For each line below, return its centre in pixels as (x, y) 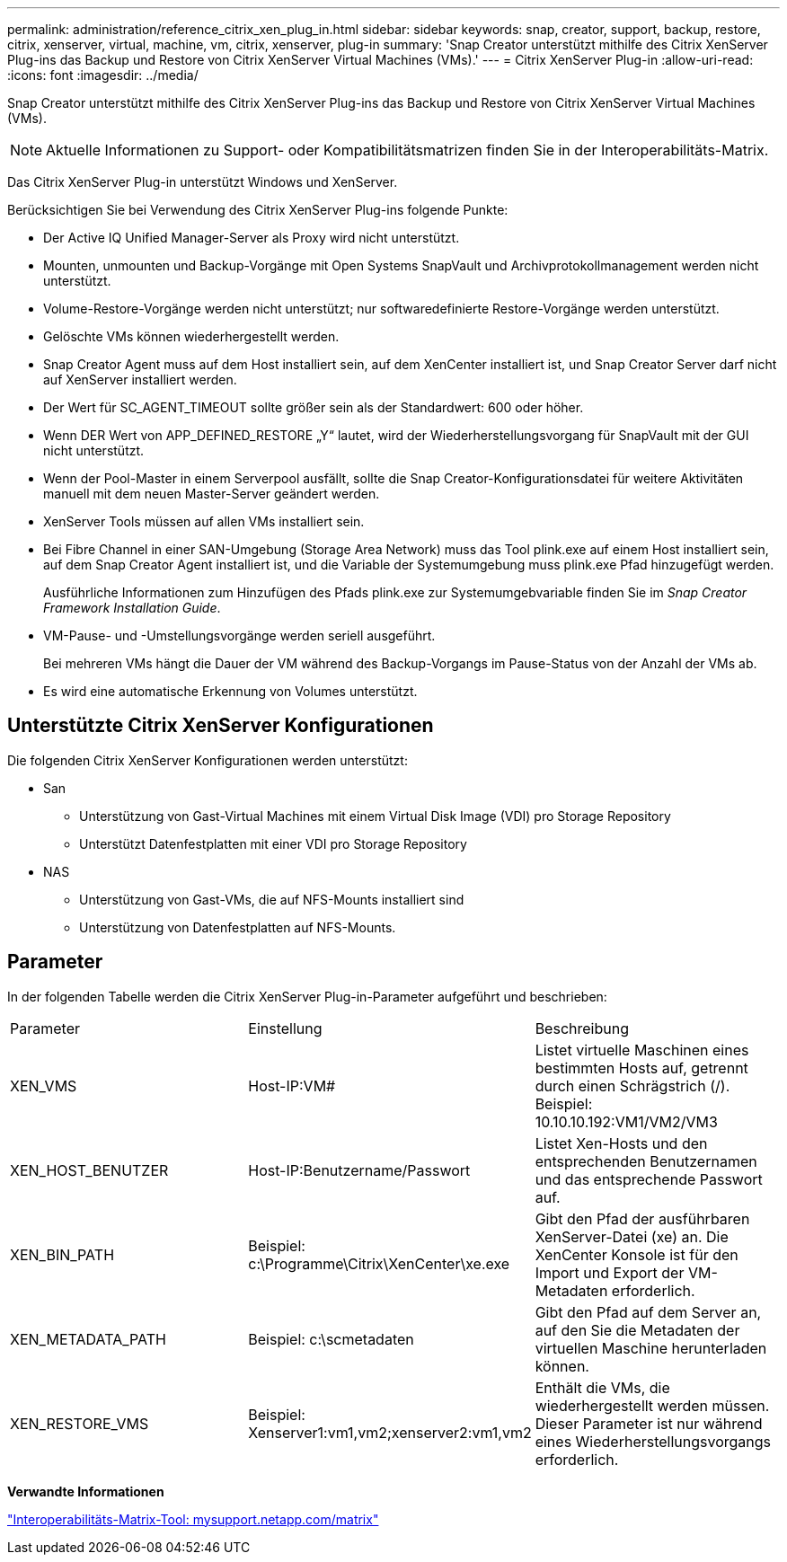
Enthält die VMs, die (602, 1387)
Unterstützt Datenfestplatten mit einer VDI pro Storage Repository (273, 843)
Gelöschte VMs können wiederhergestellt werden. (191, 336)
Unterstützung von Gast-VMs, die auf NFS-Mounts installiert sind (272, 899)
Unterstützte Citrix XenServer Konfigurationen (221, 726)
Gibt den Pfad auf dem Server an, (648, 1312)
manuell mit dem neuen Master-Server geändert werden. (212, 494)
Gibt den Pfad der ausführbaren (642, 1218)
